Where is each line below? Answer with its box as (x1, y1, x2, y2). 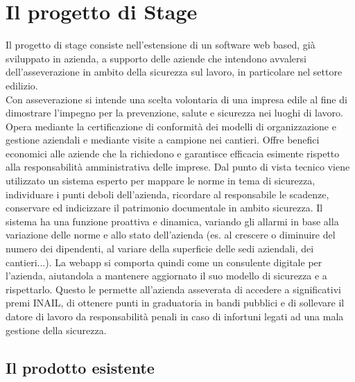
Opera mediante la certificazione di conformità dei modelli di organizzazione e (6, 119, 336, 133)
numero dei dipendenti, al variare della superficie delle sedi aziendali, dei (6, 241, 314, 256)
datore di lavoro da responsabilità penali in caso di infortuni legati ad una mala (6, 309, 344, 323)
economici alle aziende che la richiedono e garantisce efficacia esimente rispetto (6, 146, 340, 160)
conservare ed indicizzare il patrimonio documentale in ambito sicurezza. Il (6, 200, 323, 215)
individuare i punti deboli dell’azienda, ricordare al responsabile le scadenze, (6, 186, 329, 201)
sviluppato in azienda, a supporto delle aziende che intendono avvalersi (6, 51, 306, 65)
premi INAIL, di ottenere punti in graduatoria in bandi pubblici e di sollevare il (6, 295, 345, 310)
